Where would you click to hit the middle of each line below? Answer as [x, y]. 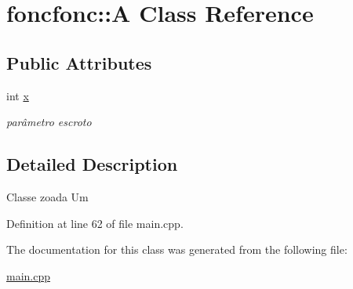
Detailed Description [92, 164]
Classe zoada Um [47, 196]
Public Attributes [79, 62]
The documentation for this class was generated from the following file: [177, 249]
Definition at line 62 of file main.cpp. [95, 223]
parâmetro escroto [49, 122]
